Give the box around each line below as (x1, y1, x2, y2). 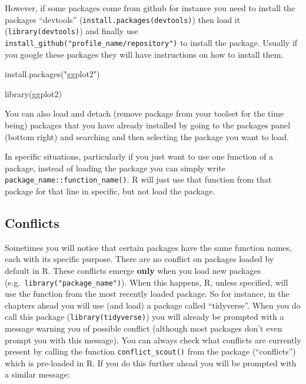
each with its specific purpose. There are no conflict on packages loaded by (5, 253, 274, 265)
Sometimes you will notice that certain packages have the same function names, (5, 241, 292, 253)
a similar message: (5, 368, 70, 380)
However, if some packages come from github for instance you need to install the (5, 2, 295, 14)
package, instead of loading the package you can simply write (5, 161, 226, 174)
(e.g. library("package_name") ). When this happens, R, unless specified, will (5, 276, 288, 288)
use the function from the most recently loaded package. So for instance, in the (5, 287, 290, 300)
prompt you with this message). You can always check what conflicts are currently (5, 333, 301, 346)
